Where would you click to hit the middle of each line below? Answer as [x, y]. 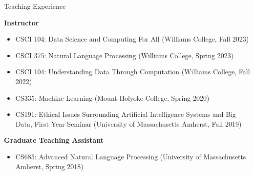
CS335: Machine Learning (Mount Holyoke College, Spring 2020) [112, 98]
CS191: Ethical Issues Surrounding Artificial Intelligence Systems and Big [126, 114]
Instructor [21, 22]
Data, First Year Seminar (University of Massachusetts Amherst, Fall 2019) [128, 123]
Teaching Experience [35, 6]
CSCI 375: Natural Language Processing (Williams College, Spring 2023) [125, 55]
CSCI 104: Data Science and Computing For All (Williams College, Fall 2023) [132, 39]
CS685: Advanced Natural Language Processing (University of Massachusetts [131, 156]
